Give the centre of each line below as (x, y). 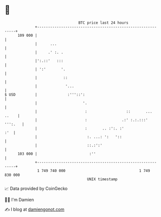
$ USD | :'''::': (45, 94)
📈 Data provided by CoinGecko (36, 188)
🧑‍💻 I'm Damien (19, 200)
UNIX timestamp (102, 179)
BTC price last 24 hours (104, 23)
